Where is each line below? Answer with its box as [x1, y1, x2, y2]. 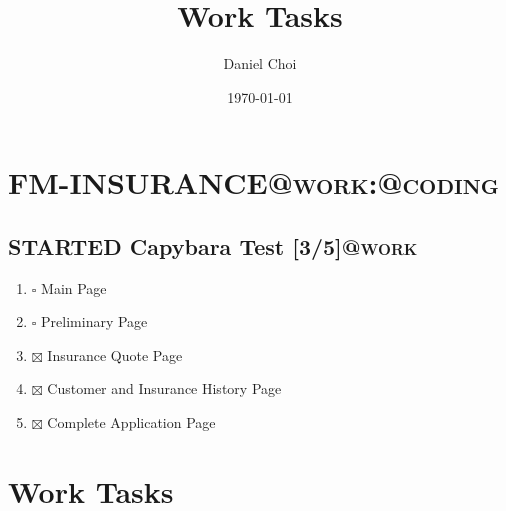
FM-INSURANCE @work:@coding [8, 162, 499, 203]
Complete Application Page [47, 412, 216, 433]
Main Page [41, 277, 107, 298]
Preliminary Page [41, 311, 148, 332]
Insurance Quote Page [47, 344, 183, 365]
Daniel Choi [223, 53, 297, 74]
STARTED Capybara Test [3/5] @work [8, 230, 418, 261]
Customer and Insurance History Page [47, 378, 282, 399]
